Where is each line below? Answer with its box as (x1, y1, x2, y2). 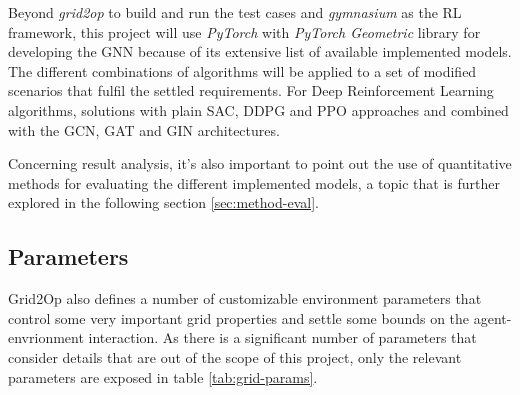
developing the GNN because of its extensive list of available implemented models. (8, 41, 512, 62)
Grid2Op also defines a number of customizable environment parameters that (8, 288, 482, 309)
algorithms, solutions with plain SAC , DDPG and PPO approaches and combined (8, 99, 509, 120)
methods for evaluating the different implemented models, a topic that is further (8, 172, 500, 193)
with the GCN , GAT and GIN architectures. (8, 119, 280, 140)
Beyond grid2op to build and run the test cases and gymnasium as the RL (8, 2, 462, 22)
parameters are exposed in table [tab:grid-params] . (8, 366, 318, 387)
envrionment (8, 327, 84, 348)
